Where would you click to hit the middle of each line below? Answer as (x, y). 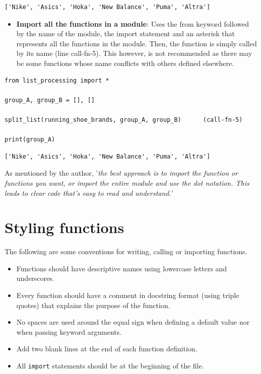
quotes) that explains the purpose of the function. (93, 305)
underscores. (35, 278)
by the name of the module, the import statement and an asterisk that (125, 33)
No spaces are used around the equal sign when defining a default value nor (133, 322)
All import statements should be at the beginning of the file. (110, 365)
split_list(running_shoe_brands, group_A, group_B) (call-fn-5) (124, 120)
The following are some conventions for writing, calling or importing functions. (126, 251)
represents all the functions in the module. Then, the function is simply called (137, 43)
